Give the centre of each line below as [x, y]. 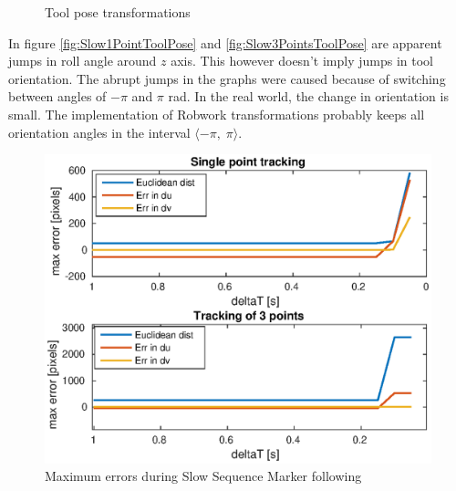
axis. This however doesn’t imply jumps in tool [302, 61]
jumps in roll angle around [83, 61]
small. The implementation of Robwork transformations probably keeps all [217, 114]
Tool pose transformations [118, 12]
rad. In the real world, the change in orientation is [308, 96]
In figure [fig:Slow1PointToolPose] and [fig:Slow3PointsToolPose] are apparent [225, 42]
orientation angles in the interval [99, 132]
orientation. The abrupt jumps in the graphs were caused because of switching [227, 78]
